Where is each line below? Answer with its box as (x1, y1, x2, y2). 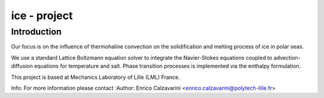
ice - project (11, 9, 73, 22)
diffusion (11, 63, 33, 70)
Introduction (11, 26, 62, 37)
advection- (273, 54, 301, 61)
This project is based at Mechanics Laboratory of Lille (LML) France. (11, 73, 180, 81)
